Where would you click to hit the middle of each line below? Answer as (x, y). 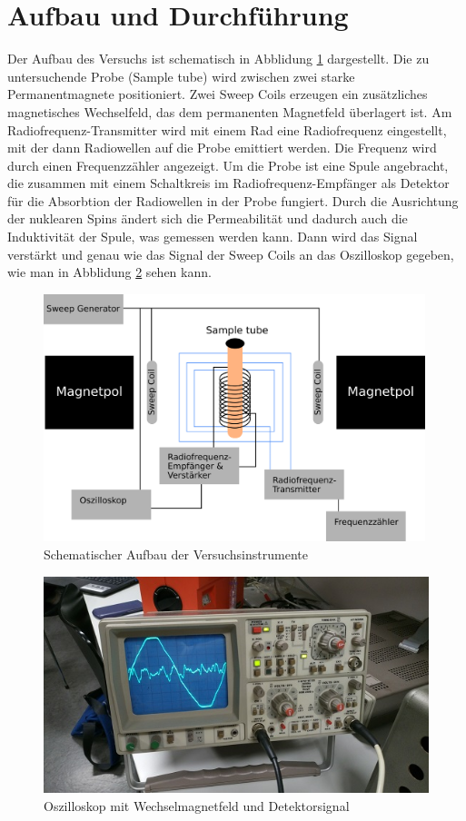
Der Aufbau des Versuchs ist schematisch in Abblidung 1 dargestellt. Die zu (218, 59)
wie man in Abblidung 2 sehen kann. (109, 272)
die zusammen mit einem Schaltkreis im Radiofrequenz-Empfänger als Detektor (228, 183)
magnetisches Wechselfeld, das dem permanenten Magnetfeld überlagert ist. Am (230, 111)
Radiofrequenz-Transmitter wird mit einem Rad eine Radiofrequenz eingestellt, (227, 129)
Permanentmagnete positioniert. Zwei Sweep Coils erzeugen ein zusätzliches (218, 94)
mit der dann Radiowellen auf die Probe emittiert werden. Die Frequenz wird (222, 148)
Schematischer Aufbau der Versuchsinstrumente (176, 554)
